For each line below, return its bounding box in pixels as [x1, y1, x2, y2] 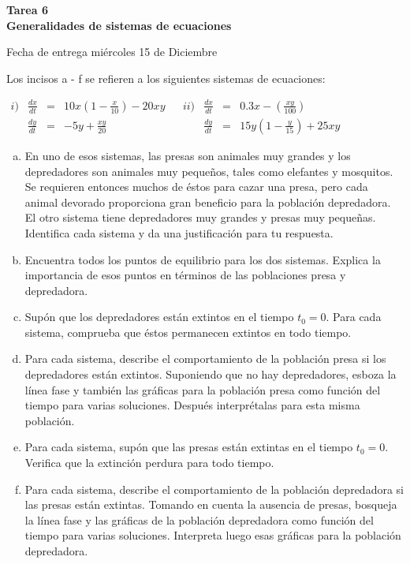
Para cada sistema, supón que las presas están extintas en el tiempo [24, 439, 353, 455]
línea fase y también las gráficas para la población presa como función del [24, 381, 381, 398]
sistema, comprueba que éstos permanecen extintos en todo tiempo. [24, 323, 352, 340]
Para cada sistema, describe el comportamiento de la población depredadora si [24, 480, 404, 497]
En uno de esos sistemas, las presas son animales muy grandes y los [24, 147, 351, 163]
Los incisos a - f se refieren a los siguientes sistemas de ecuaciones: [6, 69, 326, 86]
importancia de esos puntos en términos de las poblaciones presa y [24, 267, 346, 283]
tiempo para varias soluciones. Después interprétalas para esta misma [24, 397, 360, 413]
